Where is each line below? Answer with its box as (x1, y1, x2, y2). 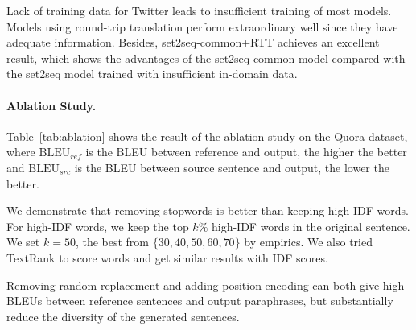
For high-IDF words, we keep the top (6, 217, 189, 234)
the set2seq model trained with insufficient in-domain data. (6, 65, 298, 82)
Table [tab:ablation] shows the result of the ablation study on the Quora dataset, (6, 127, 408, 144)
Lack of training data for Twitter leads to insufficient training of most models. (6, 2, 392, 19)
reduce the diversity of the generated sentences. (6, 307, 240, 324)
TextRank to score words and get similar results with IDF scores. (6, 249, 328, 266)
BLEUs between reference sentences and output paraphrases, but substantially (6, 292, 393, 309)
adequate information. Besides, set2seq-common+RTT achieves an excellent (6, 34, 380, 51)
